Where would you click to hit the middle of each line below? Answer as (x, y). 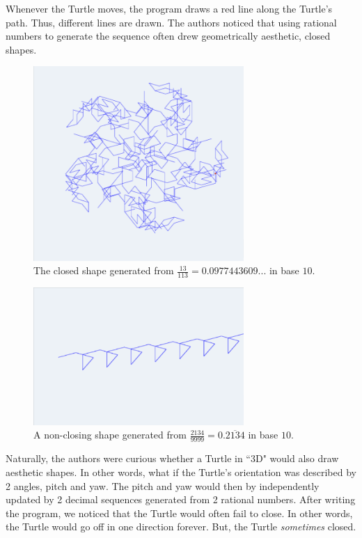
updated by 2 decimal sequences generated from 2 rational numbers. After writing (181, 499)
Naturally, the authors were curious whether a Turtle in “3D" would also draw (172, 458)
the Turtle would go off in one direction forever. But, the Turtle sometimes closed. (181, 527)
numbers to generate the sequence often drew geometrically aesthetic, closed (168, 36)
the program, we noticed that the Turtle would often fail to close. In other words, (179, 513)
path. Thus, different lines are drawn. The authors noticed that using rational (171, 22)
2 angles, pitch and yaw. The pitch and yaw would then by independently (163, 485)
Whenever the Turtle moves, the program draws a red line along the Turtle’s (169, 8)
